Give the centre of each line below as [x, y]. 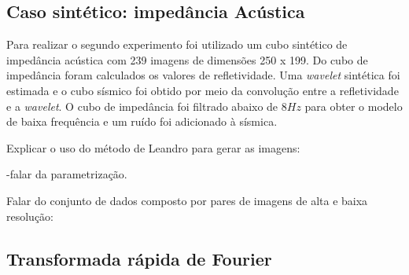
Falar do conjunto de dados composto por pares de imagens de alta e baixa [187, 200]
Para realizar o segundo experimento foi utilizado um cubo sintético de [177, 44]
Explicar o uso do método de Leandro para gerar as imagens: [153, 147]
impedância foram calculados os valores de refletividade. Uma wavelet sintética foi [203, 75]
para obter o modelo [354, 106]
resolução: [30, 216]
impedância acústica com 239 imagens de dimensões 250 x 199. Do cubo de [187, 59]
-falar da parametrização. [67, 174]
